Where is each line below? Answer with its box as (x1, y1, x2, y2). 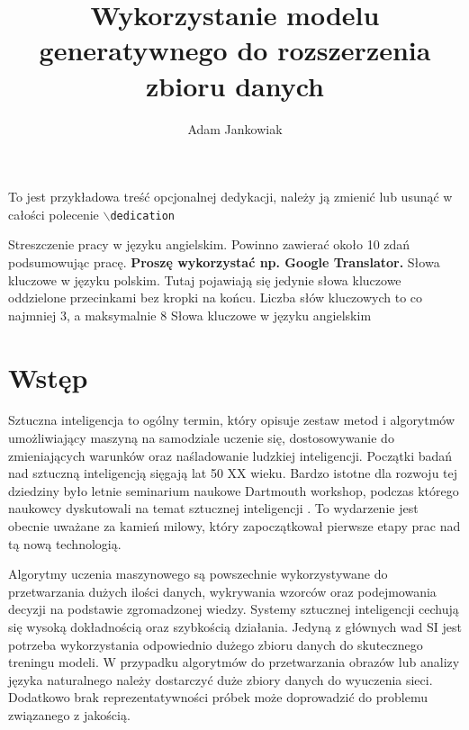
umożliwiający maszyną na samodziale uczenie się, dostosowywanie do (8, 428, 394, 447)
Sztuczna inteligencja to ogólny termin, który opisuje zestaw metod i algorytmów (8, 410, 455, 429)
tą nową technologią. (8, 534, 122, 553)
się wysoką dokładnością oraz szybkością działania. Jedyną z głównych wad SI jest (8, 617, 462, 635)
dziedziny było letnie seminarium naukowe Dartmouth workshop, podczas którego (8, 481, 459, 500)
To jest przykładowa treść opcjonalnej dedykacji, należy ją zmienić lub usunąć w (8, 187, 453, 206)
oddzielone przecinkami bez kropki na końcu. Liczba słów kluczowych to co (8, 288, 423, 307)
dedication (110, 209, 176, 222)
